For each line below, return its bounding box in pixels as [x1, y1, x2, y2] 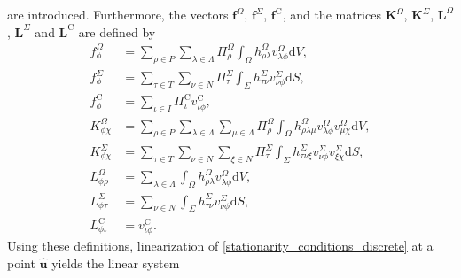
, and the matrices [282, 5, 381, 23]
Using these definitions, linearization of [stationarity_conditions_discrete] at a [7, 236, 434, 255]
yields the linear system [51, 253, 180, 272]
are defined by [78, 22, 156, 41]
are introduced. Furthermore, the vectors [7, 5, 229, 23]
